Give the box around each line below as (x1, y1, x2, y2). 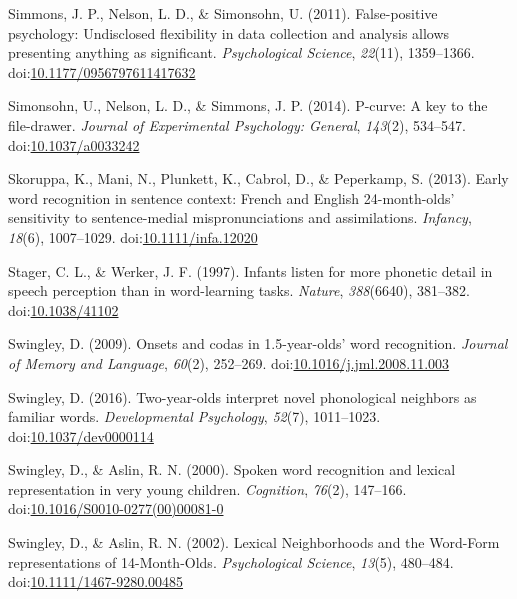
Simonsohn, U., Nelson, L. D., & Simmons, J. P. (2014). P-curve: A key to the (8, 95, 488, 116)
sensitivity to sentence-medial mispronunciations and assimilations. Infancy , (8, 207, 472, 228)
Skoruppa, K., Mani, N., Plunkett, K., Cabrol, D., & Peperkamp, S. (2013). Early (8, 168, 509, 189)
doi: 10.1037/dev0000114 (8, 425, 154, 446)
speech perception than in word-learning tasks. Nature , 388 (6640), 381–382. (8, 280, 470, 301)
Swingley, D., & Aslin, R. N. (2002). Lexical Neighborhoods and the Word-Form (8, 532, 500, 553)
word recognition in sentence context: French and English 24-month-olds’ (8, 187, 455, 208)
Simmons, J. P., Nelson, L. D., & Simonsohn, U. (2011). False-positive (8, 3, 438, 23)
